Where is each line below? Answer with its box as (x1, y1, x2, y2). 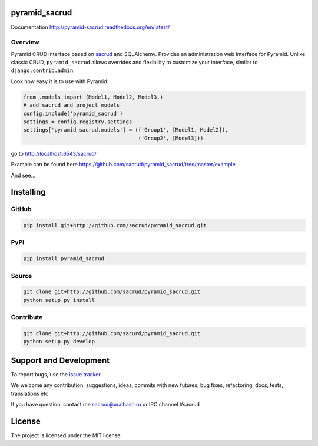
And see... (11, 172, 36, 179)
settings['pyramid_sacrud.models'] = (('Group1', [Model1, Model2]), (23, 127, 228, 133)
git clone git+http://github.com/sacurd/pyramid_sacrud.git (23, 330, 201, 336)
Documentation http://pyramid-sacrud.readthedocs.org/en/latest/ (11, 24, 170, 31)
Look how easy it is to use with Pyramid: (11, 77, 109, 85)
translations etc (11, 390, 49, 397)
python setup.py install (23, 297, 95, 303)
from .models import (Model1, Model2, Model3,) (23, 93, 163, 100)
